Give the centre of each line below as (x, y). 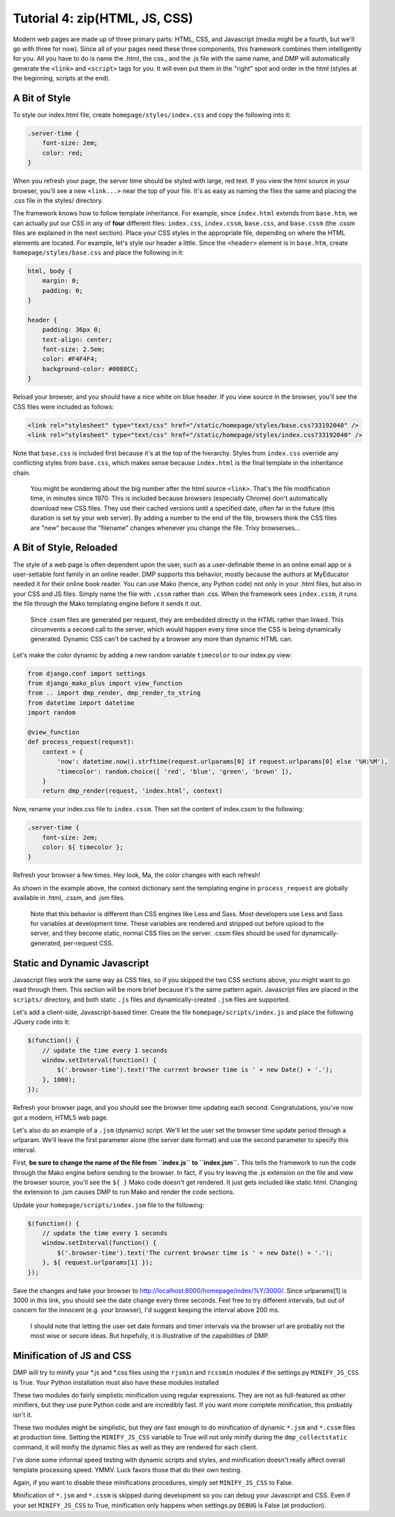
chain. (22, 473)
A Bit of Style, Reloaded (65, 548)
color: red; (63, 153)
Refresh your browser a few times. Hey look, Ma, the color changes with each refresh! (137, 875)
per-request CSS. (88, 943)
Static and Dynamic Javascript (81, 963)
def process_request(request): (81, 742)
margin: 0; (61, 281)
